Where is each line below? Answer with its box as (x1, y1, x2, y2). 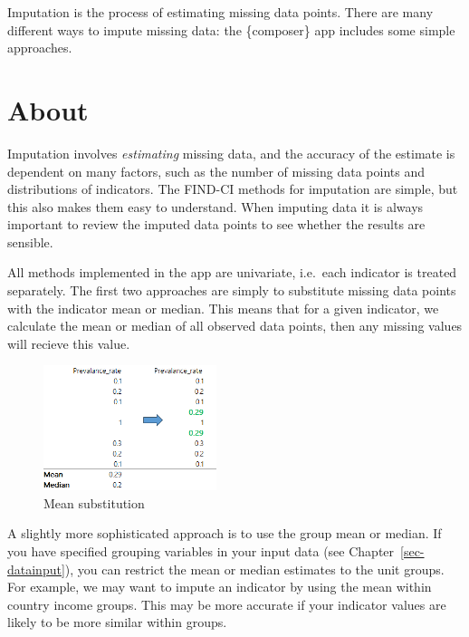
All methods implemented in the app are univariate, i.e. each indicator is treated (7, 263, 457, 282)
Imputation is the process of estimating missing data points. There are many (7, 3, 434, 21)
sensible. (7, 232, 53, 251)
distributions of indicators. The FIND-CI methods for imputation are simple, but (7, 179, 458, 198)
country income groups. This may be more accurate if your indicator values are (7, 594, 446, 613)
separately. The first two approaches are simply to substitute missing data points (7, 281, 456, 300)
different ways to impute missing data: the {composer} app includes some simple (7, 20, 455, 39)
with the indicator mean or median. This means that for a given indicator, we (7, 298, 439, 317)
